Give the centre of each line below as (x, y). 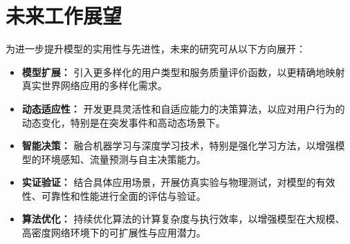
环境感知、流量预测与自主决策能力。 (123, 159)
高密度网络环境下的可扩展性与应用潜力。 (114, 233)
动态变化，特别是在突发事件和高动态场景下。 (123, 122)
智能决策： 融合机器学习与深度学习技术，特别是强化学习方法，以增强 (178, 146)
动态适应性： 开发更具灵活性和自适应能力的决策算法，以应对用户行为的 (183, 108)
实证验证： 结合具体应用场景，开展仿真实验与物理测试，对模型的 (169, 182)
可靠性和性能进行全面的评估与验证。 (123, 195)
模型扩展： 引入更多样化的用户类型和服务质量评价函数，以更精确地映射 (183, 72)
